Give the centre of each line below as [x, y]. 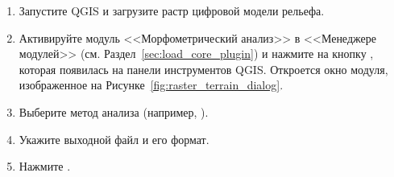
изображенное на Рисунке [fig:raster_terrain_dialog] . [151, 85]
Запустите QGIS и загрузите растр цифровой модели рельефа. [172, 10]
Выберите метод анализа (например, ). [114, 111]
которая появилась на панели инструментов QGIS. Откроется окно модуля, [203, 69]
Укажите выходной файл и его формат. [114, 139]
